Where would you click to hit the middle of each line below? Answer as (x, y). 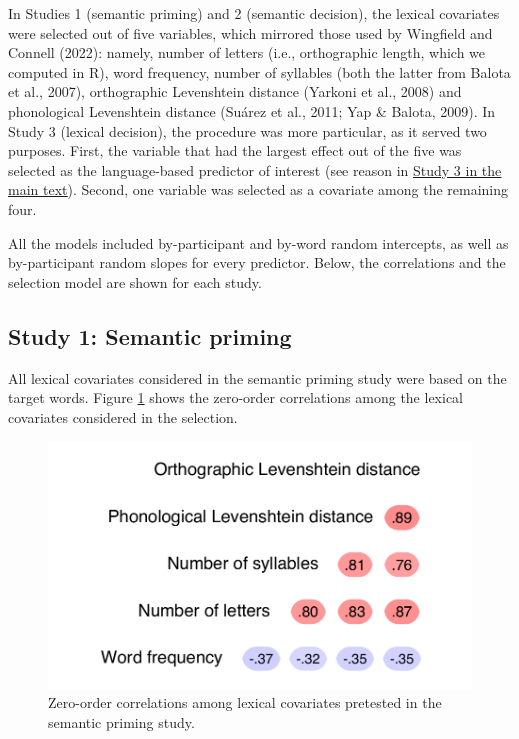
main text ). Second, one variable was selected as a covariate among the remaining (258, 189)
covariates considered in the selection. (123, 416)
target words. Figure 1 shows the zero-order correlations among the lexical (235, 397)
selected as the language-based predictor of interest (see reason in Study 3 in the (255, 169)
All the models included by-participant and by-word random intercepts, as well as (258, 242)
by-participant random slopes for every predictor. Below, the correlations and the (257, 262)
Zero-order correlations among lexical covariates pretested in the (245, 702)
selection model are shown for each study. (135, 281)
